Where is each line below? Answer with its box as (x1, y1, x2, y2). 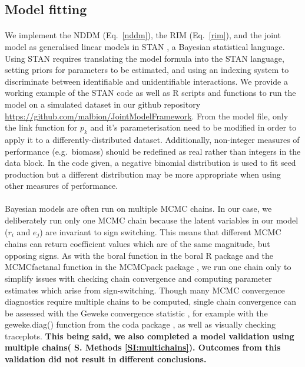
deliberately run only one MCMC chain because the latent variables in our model (5, 214, 299, 226)
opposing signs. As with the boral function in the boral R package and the (5, 249, 274, 261)
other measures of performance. (5, 179, 118, 192)
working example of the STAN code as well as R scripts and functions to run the (5, 86, 296, 99)
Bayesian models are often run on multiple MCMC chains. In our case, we (5, 202, 272, 215)
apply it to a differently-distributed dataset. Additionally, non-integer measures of (5, 133, 300, 145)
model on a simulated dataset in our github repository (5, 98, 201, 110)
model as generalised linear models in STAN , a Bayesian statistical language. (5, 40, 285, 52)
